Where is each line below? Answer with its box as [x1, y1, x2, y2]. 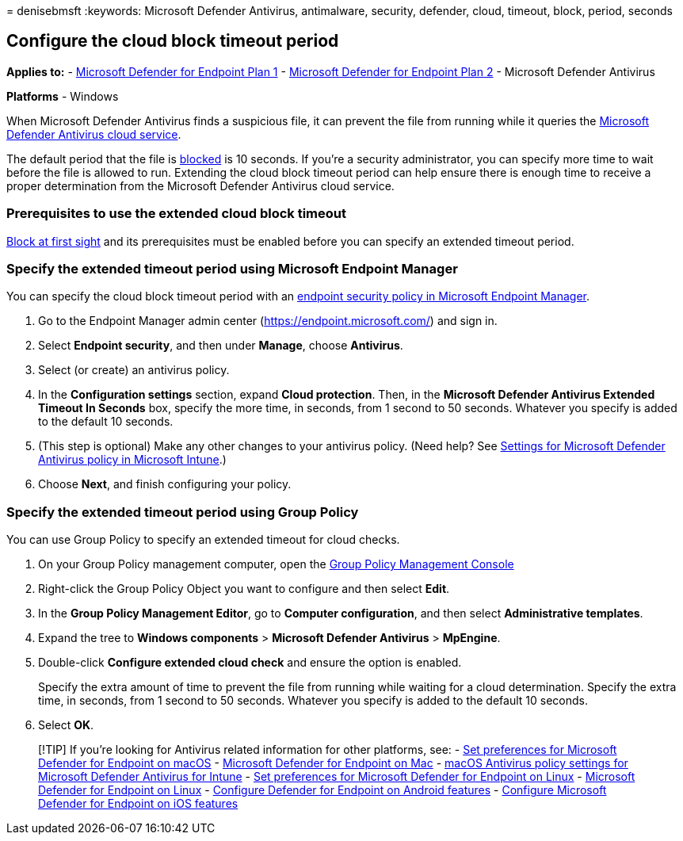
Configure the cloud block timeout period [6, 31, 339, 52]
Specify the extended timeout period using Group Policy [6, 503, 359, 520]
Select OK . [38, 718, 94, 732]
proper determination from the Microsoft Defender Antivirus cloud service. [6, 178, 395, 193]
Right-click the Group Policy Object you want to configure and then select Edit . [38, 582, 450, 596]
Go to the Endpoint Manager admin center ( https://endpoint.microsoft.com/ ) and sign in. [38, 314, 498, 328]
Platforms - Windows [6, 89, 119, 103]
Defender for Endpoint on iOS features [38, 797, 238, 811]
